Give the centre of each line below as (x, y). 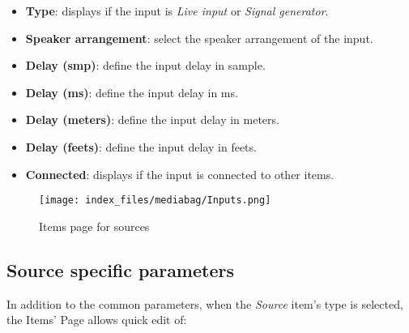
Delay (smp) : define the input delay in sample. (145, 65)
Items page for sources (94, 226)
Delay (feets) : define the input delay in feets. (141, 146)
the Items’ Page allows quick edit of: (97, 320)
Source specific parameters (120, 269)
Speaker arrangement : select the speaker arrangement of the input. (199, 38)
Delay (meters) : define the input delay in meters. (152, 120)
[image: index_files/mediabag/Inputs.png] (155, 201)
